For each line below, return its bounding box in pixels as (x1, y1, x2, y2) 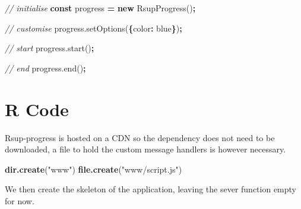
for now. (5, 194, 34, 207)
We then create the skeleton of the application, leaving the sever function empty (5, 183, 296, 195)
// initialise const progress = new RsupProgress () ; (5, 2, 196, 14)
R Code (5, 96, 69, 121)
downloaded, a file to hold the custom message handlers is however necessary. (5, 143, 286, 155)
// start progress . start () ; (5, 42, 94, 54)
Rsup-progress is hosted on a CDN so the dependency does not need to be (5, 131, 275, 144)
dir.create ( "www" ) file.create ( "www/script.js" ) (5, 163, 182, 175)
